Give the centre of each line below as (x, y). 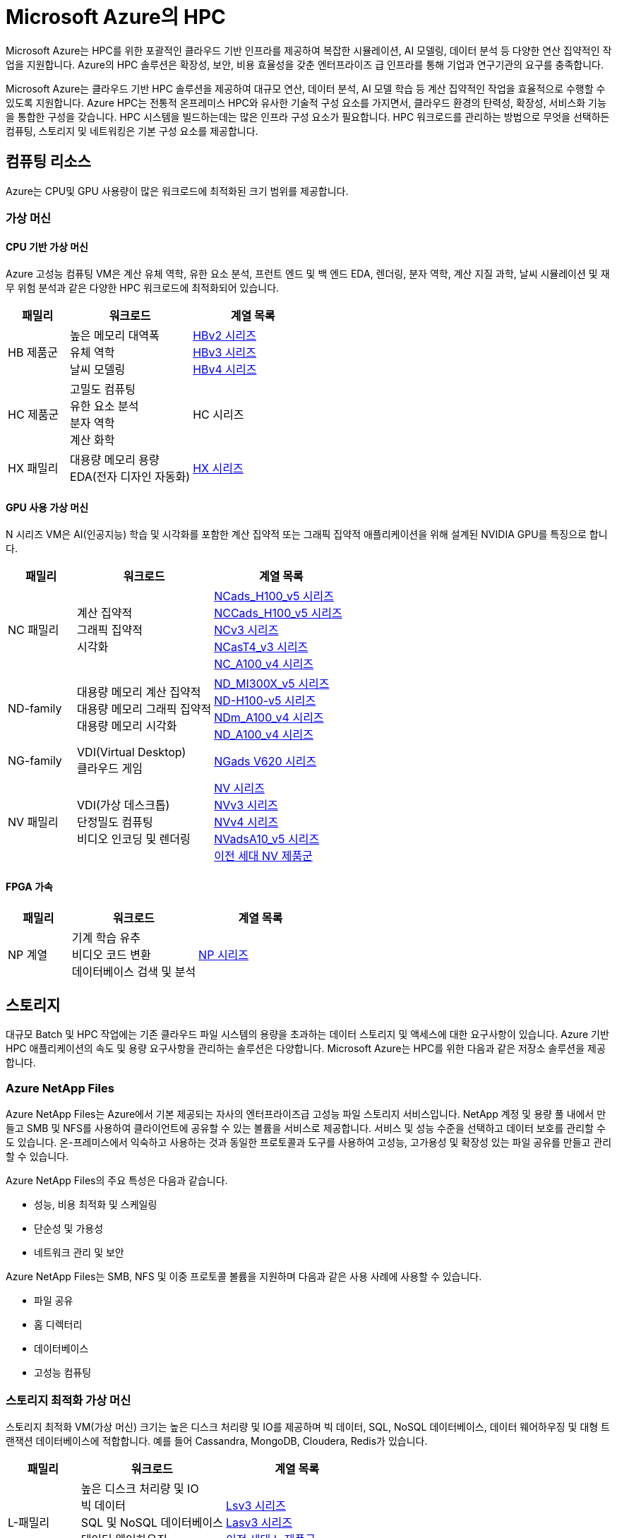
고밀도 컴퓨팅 (103, 389)
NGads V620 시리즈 (265, 762)
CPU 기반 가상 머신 (47, 246)
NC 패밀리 (34, 630)
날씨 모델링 (98, 370)
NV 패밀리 (33, 822)
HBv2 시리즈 (224, 336)
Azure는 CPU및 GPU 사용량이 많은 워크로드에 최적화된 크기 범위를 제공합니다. (177, 191)
